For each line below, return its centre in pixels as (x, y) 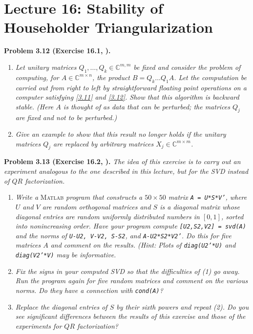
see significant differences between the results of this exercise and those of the (130, 316)
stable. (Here (34, 106)
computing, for (37, 77)
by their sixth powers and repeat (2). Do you (183, 306)
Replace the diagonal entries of (61, 306)
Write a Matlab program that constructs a (79, 197)
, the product (111, 77)
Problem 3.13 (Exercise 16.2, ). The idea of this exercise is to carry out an (122, 161)
